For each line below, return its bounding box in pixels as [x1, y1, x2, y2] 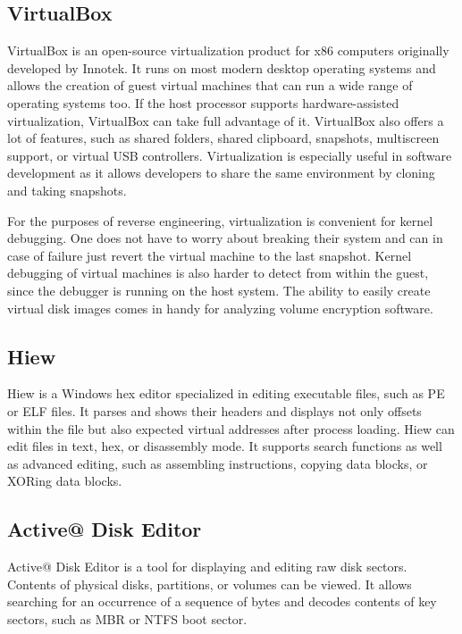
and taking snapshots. [7, 180, 127, 199]
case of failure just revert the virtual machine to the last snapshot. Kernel [7, 246, 412, 264]
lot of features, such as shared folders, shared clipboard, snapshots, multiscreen [7, 129, 440, 147]
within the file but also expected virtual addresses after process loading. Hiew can [7, 419, 455, 438]
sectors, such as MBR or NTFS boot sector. [7, 609, 248, 628]
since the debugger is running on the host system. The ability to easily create [7, 280, 431, 299]
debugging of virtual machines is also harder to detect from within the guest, [7, 263, 429, 282]
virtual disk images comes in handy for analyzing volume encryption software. [7, 298, 433, 317]
